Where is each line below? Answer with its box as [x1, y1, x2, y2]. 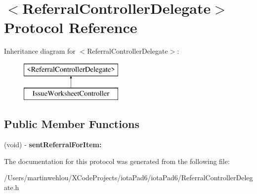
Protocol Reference [4, 17, 137, 37]
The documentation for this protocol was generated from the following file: [4, 156, 230, 166]
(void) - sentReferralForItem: [4, 139, 102, 150]
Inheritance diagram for [4, 46, 76, 56]
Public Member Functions [4, 116, 139, 131]
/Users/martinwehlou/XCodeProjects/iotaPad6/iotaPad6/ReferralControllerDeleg [4, 172, 253, 183]
